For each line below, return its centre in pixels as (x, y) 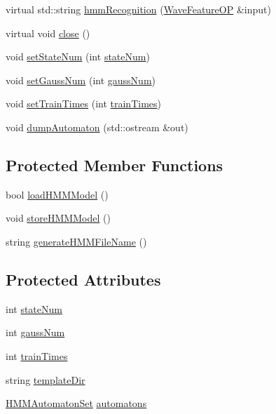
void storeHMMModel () (58, 218)
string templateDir (46, 379)
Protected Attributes (83, 279)
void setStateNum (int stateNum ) (78, 56)
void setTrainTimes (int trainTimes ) (83, 103)
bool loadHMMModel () (57, 194)
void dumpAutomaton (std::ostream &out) (97, 127)
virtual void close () (48, 33)
